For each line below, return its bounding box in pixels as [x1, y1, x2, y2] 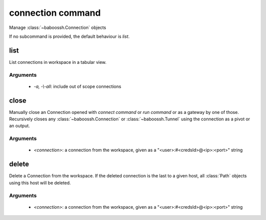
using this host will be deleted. [9, 180, 71, 186]
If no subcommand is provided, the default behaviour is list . [9, 33, 130, 39]
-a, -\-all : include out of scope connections [33, 83, 122, 89]
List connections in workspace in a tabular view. [9, 59, 107, 65]
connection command [9, 7, 101, 18]
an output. [9, 123, 30, 129]
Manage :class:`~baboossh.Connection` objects [9, 25, 106, 30]
